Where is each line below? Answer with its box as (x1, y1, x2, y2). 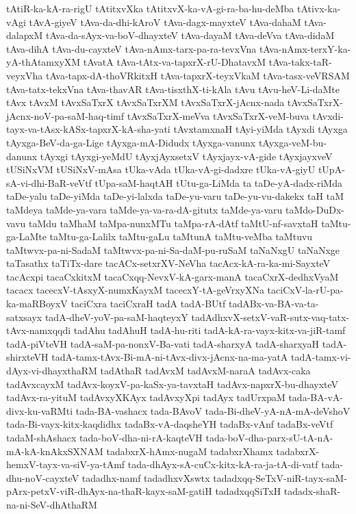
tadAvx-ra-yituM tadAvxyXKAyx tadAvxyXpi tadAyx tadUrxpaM (6, 390, 285, 404)
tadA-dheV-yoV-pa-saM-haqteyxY (44, 309, 188, 324)
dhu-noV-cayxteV (6, 470, 79, 485)
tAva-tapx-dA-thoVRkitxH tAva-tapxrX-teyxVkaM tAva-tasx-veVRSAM (45, 68, 350, 82)
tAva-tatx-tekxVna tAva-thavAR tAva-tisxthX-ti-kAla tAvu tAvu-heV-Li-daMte (6, 81, 340, 96)
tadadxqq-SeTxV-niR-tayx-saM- (213, 470, 347, 485)
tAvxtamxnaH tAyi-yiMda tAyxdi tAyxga (173, 122, 348, 136)
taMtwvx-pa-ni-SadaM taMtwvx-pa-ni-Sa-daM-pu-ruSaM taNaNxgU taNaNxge (6, 242, 340, 257)
